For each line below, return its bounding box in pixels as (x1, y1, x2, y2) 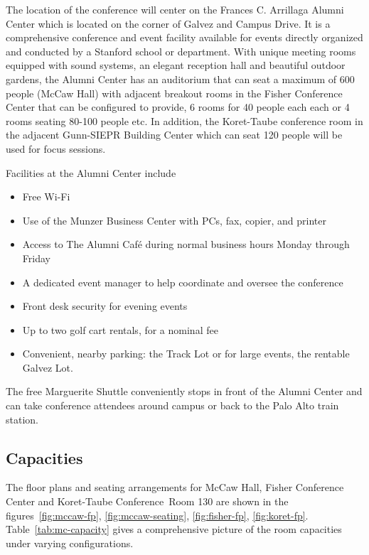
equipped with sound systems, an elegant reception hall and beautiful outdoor (6, 58, 346, 72)
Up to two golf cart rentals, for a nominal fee (22, 322, 218, 337)
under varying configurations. (6, 535, 134, 550)
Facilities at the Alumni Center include (6, 165, 176, 180)
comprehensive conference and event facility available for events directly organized (6, 30, 363, 45)
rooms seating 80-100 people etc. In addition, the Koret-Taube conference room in (6, 113, 363, 128)
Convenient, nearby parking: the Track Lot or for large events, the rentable (22, 346, 350, 361)
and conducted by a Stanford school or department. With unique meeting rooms (6, 43, 356, 58)
